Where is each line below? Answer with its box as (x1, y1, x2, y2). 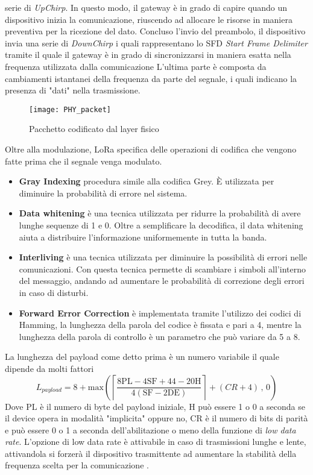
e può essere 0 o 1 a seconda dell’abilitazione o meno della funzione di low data (5, 423, 296, 436)
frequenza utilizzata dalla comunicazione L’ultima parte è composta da (5, 60, 267, 72)
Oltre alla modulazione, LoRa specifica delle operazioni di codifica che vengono (5, 143, 297, 155)
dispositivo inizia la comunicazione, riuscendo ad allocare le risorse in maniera (5, 13, 292, 25)
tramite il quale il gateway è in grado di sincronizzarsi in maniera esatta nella (5, 48, 291, 61)
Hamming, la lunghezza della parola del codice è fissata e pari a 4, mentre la (19, 318, 302, 331)
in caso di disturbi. (19, 286, 89, 298)
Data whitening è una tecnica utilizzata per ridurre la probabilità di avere (19, 207, 301, 219)
